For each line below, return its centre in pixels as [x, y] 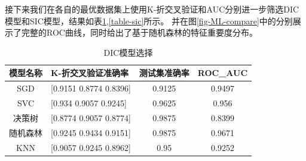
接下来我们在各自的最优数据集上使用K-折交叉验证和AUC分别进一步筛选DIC [152, 9]
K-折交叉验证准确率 [90, 73]
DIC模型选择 [128, 52]
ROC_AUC [223, 73]
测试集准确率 [164, 73]
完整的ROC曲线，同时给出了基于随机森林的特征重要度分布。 [139, 32]
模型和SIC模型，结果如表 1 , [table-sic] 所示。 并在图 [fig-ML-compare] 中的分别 [149, 20]
